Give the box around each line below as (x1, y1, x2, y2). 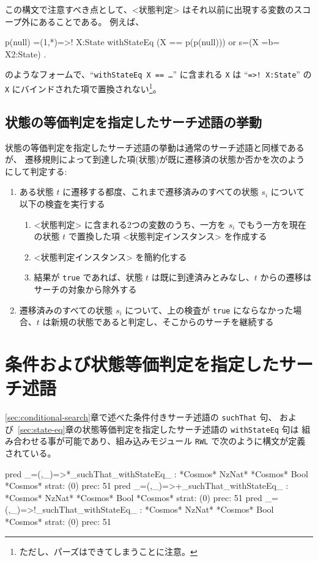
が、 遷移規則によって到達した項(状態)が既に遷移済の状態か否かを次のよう (5, 153, 305, 166)
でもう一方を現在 (238, 218, 306, 230)
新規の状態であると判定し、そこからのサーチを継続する (51, 315, 274, 328)
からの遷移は (260, 271, 312, 284)
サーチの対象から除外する (34, 282, 137, 295)
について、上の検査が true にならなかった (125, 303, 294, 316)
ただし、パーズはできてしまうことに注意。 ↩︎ (19, 544, 198, 557)
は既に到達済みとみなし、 (151, 271, 254, 284)
